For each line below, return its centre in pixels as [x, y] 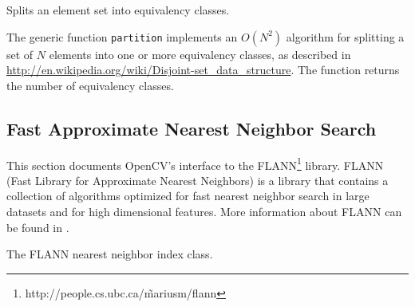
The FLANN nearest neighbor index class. [110, 254]
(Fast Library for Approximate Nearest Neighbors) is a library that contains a [198, 180]
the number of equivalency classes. [90, 85]
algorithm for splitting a [345, 36]
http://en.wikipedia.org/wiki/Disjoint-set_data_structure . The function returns [203, 70]
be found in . [38, 227]
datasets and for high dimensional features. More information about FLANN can [204, 212]
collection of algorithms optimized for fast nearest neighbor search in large [188, 196]
